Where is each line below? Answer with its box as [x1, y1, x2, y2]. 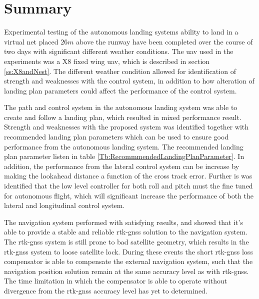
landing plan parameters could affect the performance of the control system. [4, 85, 237, 95]
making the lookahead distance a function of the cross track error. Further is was [4, 170, 252, 181]
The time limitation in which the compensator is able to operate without [4, 275, 227, 286]
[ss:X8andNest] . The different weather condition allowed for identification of [4, 65, 236, 76]
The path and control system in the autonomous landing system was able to [4, 102, 237, 112]
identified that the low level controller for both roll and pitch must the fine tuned [4, 180, 253, 191]
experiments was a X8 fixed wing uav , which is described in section [4, 55, 210, 66]
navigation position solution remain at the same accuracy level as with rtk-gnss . [4, 265, 249, 276]
